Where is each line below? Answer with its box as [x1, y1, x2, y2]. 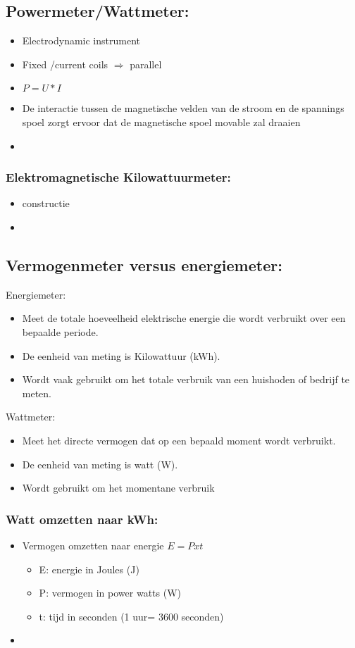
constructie [22, 196, 70, 211]
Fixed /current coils [22, 56, 108, 71]
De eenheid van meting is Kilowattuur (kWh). [22, 348, 220, 363]
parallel [130, 56, 162, 71]
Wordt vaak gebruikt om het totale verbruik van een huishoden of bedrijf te [22, 372, 350, 387]
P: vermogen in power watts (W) [39, 585, 181, 600]
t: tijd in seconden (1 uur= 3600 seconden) [39, 609, 224, 623]
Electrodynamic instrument [22, 33, 140, 48]
